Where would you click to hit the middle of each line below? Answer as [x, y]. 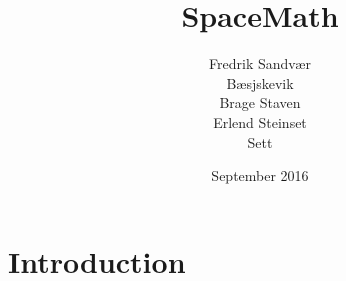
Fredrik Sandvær [260, 63]
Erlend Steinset [260, 121]
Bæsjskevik [260, 82]
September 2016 [260, 175]
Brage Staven [260, 102]
